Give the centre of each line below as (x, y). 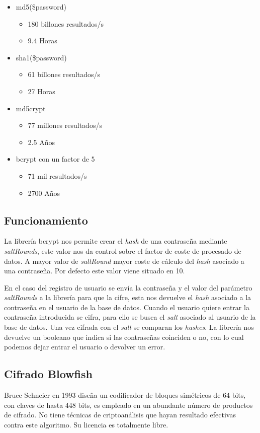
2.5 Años (41, 142)
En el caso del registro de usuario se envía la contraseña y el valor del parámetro (128, 287)
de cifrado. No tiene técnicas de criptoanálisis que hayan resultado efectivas (120, 415)
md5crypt (31, 108)
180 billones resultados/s (66, 23)
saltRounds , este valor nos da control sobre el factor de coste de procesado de (123, 250)
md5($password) (41, 7)
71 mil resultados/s (57, 175)
